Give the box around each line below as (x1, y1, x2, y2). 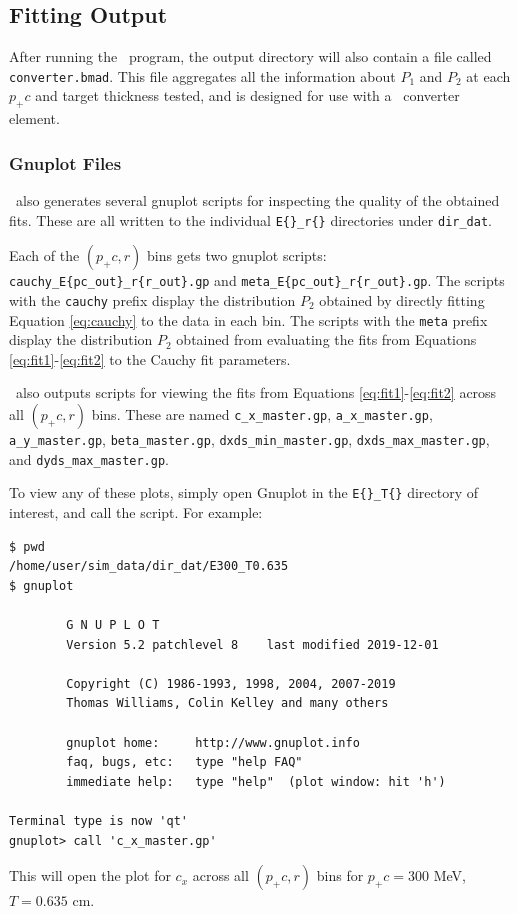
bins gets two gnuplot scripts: (147, 245, 327, 266)
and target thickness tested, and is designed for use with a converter (35, 85, 460, 106)
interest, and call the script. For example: (9, 502, 263, 523)
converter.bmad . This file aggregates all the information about (9, 65, 396, 86)
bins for (316, 865, 364, 886)
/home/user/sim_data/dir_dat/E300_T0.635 (9, 559, 289, 574)
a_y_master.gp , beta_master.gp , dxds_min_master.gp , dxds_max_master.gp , (9, 429, 490, 450)
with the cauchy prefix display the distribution (9, 289, 296, 310)
